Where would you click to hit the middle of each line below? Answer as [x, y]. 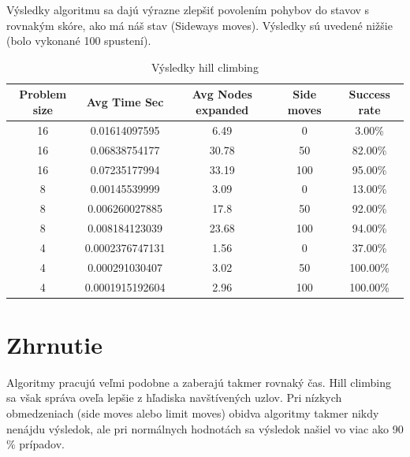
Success [369, 94]
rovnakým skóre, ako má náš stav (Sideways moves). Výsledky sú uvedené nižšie [199, 25]
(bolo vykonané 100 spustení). [79, 41]
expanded [222, 109]
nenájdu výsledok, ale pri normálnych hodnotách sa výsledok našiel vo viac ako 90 [205, 428]
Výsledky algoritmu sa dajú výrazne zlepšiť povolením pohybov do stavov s [188, 9]
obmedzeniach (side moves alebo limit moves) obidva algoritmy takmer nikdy [193, 412]
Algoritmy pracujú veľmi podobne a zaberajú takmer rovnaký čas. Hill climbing [199, 382]
